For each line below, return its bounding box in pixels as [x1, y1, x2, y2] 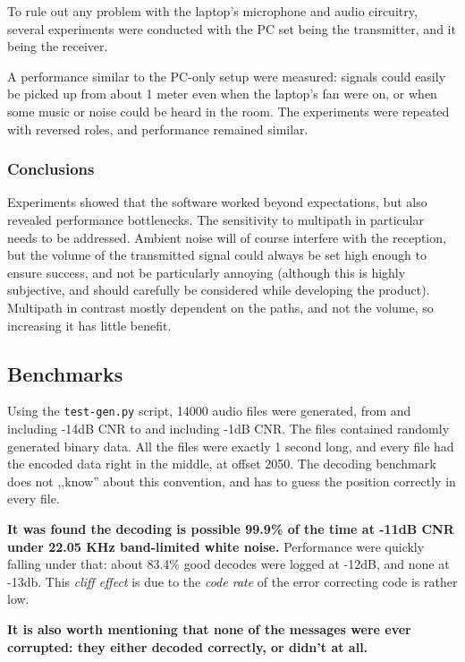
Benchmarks [7, 359, 123, 387]
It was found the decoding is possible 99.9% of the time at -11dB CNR [7, 519, 454, 537]
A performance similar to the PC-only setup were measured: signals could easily [7, 66, 446, 85]
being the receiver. [7, 37, 108, 56]
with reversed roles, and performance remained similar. [7, 119, 309, 138]
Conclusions [7, 158, 95, 180]
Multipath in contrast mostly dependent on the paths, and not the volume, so [7, 297, 434, 316]
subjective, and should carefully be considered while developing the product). [7, 280, 430, 299]
